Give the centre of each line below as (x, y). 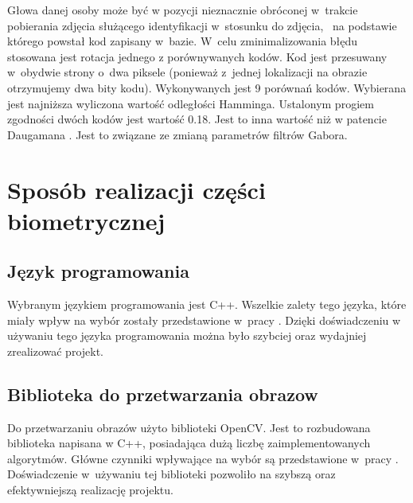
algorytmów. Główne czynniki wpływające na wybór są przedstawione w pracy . (203, 458)
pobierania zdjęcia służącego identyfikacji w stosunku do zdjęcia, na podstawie (202, 25)
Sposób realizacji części (136, 189)
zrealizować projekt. (56, 351)
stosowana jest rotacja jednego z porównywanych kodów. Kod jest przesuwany (197, 56)
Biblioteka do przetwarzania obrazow (163, 394)
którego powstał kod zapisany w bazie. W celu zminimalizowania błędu (183, 41)
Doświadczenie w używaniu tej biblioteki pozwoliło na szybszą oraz (171, 474)
